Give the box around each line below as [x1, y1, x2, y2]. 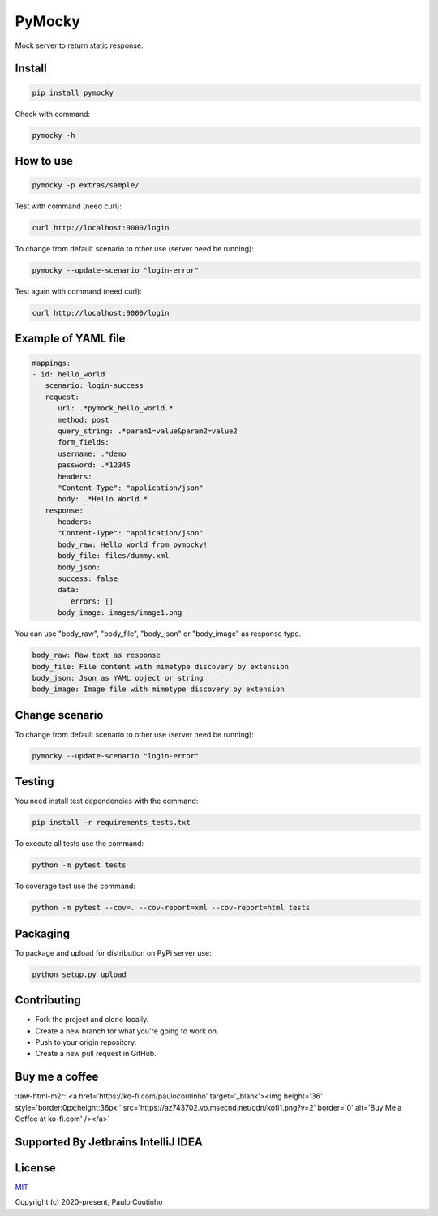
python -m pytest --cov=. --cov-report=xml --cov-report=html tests [32, 903, 311, 913]
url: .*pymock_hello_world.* [58, 404, 174, 413]
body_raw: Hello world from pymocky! [58, 539, 208, 549]
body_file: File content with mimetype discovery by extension [32, 662, 290, 671]
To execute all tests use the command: [15, 839, 144, 849]
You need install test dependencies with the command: [15, 796, 199, 806]
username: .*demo [58, 449, 127, 458]
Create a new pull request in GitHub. [35, 1049, 157, 1059]
